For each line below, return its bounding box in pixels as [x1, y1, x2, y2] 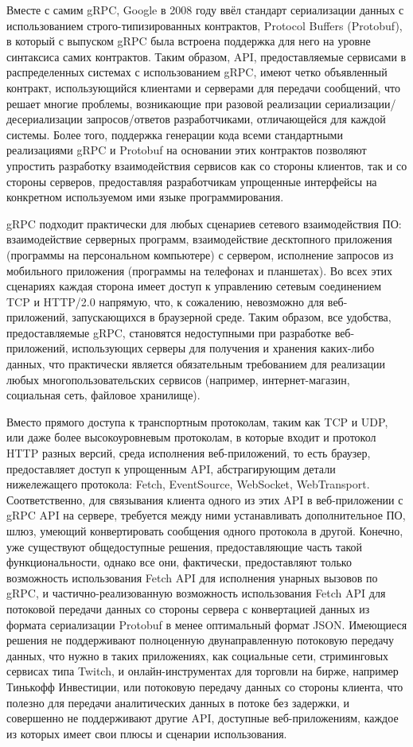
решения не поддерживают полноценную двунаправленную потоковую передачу [6, 632, 395, 648]
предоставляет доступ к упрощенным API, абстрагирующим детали [6, 460, 336, 477]
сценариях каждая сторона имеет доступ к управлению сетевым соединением [6, 278, 382, 294]
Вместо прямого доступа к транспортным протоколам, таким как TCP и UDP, [6, 413, 388, 430]
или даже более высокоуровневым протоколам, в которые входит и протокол [6, 429, 376, 445]
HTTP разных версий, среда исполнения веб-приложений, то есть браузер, [6, 445, 371, 461]
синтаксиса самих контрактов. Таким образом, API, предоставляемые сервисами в [6, 48, 407, 64]
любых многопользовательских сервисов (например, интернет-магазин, [6, 371, 350, 387]
